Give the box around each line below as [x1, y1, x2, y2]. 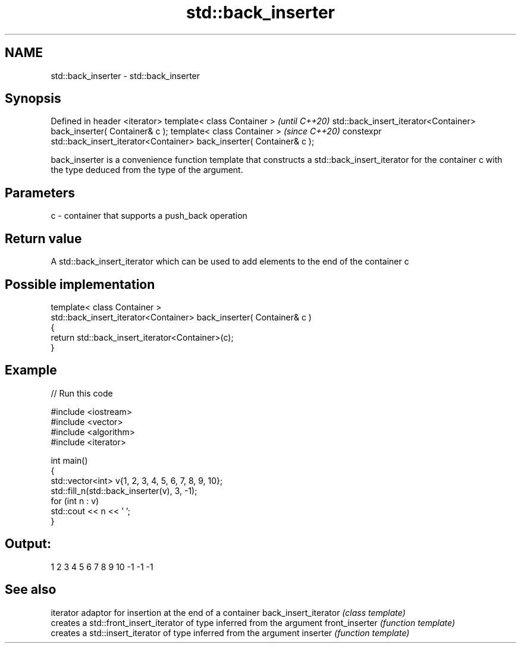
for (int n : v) [51, 495, 99, 506]
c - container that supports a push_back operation [51, 210, 247, 221]
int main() [51, 455, 88, 465]
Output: [5, 536, 51, 552]
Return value [5, 231, 82, 246]
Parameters [5, 185, 75, 200]
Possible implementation [5, 276, 155, 292]
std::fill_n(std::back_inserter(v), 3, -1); [51, 485, 197, 496]
